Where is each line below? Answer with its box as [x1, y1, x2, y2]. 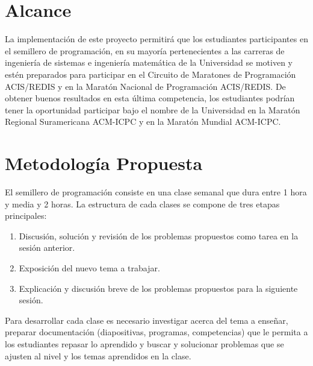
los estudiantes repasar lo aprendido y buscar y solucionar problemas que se [5, 337, 284, 350]
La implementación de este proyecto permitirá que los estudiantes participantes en [5, 33, 308, 45]
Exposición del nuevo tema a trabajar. [19, 261, 160, 274]
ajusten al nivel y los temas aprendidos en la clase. [5, 349, 191, 362]
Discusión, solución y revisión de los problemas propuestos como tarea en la [19, 229, 299, 242]
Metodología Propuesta [5, 151, 203, 175]
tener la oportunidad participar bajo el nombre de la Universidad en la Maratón [5, 103, 300, 116]
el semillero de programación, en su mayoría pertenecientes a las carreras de [5, 44, 285, 57]
